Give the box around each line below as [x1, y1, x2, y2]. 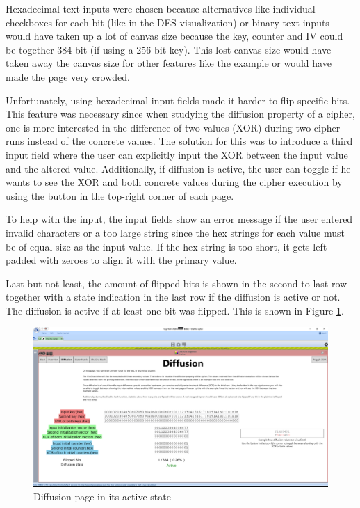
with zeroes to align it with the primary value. [40, 253, 237, 267]
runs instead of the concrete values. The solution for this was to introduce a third [6, 134, 353, 148]
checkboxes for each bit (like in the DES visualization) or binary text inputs [6, 15, 329, 29]
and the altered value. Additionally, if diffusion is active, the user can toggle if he [6, 161, 351, 175]
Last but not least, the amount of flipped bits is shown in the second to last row [6, 276, 347, 290]
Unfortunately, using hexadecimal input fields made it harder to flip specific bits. [6, 93, 350, 107]
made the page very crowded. [6, 69, 130, 84]
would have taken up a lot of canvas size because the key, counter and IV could [6, 29, 343, 43]
